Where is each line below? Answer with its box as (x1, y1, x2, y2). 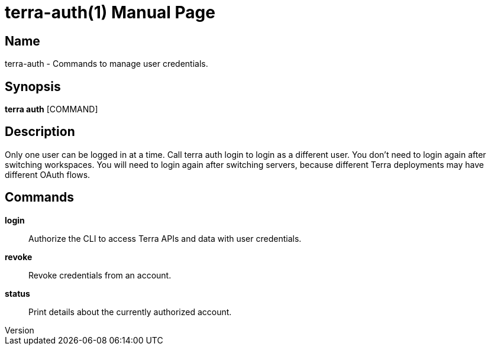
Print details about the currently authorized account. (28, 306, 232, 317)
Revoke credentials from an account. (28, 270, 172, 280)
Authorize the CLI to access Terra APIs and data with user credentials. (28, 233, 302, 244)
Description (5, 124, 75, 140)
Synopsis (5, 79, 61, 94)
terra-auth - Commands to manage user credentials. (5, 59, 208, 69)
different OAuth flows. (5, 169, 91, 180)
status (5, 288, 30, 299)
